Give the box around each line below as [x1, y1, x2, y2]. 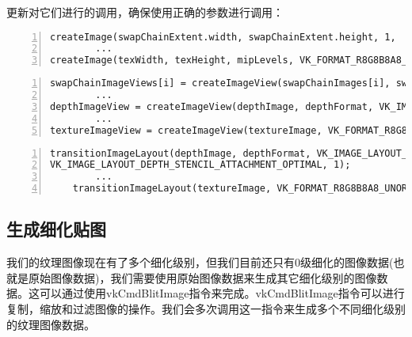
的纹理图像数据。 [6, 316, 95, 332]
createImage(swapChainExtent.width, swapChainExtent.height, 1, [50, 31, 396, 43]
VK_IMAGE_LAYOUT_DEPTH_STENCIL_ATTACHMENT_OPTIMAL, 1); [50, 159, 351, 171]
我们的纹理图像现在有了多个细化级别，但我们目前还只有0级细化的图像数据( [6, 254, 394, 271]
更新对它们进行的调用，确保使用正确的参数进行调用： [6, 4, 284, 20]
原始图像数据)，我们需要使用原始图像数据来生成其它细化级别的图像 [28, 269, 377, 286]
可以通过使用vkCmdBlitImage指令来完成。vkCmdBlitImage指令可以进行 [39, 285, 405, 301]
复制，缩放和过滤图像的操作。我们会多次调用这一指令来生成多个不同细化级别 [6, 301, 406, 317]
